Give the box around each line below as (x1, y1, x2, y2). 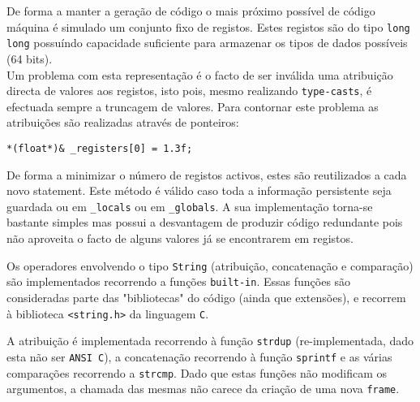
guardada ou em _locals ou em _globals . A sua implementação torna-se (6, 197, 373, 214)
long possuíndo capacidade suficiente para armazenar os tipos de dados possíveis (6, 34, 408, 51)
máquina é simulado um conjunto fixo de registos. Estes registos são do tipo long (6, 18, 410, 35)
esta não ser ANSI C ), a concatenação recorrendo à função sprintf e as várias (6, 348, 392, 365)
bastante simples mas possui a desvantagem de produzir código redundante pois (6, 214, 403, 231)
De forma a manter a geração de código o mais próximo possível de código (6, 2, 375, 19)
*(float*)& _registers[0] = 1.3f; (6, 142, 193, 154)
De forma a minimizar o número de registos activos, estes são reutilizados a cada (6, 166, 407, 183)
